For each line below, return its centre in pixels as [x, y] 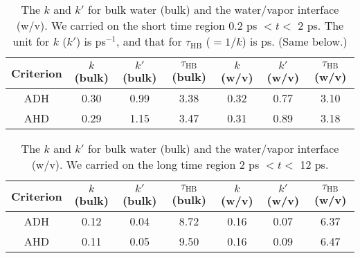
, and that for [149, 41]
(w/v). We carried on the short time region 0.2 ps [137, 25]
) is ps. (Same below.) [295, 41]
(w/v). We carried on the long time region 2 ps [145, 164]
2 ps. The [321, 25]
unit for [31, 41]
